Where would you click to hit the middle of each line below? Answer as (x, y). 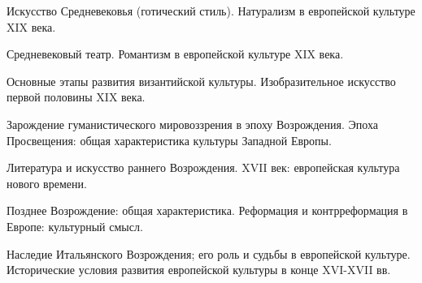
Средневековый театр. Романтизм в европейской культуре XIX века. (175, 54)
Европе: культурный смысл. (75, 226)
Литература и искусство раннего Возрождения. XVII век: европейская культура (203, 167)
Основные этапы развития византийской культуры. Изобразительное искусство (201, 81)
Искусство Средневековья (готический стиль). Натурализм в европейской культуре (211, 11)
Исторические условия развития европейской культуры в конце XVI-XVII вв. (199, 270)
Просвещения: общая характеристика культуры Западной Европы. (169, 140)
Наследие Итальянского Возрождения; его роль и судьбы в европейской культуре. (209, 253)
